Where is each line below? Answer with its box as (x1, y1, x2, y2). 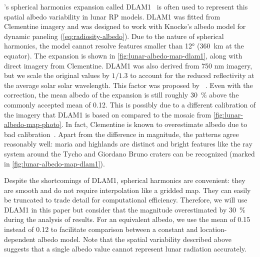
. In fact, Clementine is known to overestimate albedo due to (61, 119, 247, 129)
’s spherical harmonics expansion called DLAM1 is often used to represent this (4, 1, 248, 11)
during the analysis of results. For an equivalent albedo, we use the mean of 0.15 (4, 214, 250, 224)
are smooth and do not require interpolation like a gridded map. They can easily (4, 184, 251, 195)
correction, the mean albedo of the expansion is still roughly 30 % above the (4, 89, 239, 100)
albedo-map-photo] (4, 119, 61, 129)
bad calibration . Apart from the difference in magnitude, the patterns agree (4, 128, 239, 139)
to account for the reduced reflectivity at (130, 70, 254, 80)
